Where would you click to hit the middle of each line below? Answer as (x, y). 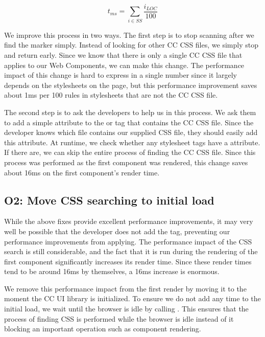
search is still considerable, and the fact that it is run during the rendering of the (131, 251)
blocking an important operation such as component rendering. (103, 329)
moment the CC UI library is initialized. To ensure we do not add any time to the (132, 298)
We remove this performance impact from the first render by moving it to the (125, 288)
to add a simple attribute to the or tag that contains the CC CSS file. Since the (129, 122)
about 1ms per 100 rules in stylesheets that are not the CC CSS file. (111, 95)
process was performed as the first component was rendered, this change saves (126, 162)
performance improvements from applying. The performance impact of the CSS (128, 241)
